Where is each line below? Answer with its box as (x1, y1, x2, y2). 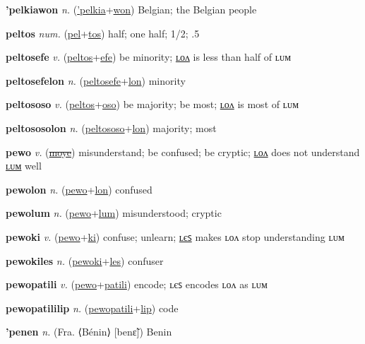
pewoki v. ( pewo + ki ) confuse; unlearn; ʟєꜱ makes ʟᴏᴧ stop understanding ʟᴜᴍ (6, 229, 345, 244)
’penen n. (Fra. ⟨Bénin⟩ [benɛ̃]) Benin (6, 324, 172, 339)
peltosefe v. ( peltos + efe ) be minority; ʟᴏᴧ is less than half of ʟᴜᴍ (6, 49, 292, 64)
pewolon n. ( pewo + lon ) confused (6, 182, 152, 196)
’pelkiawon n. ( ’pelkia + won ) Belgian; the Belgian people (6, 2, 257, 16)
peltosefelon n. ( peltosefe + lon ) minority (6, 73, 186, 88)
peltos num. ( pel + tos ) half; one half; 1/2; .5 (6, 25, 200, 40)
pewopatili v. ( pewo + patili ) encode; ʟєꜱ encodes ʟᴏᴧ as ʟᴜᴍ (6, 277, 268, 292)
